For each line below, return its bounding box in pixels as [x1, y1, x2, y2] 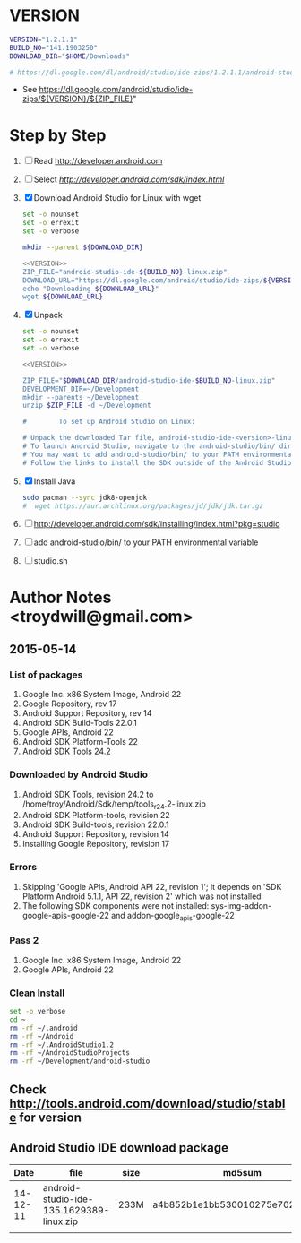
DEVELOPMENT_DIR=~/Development [21, 384, 140, 393]
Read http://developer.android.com [33, 156, 163, 167]
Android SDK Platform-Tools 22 [21, 737, 139, 747]
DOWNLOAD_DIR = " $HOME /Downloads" [9, 51, 130, 61]
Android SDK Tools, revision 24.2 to [21, 789, 154, 799]
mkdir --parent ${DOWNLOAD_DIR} [21, 243, 143, 252]
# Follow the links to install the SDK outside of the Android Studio [21, 458, 292, 467]
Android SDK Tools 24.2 [21, 746, 111, 757]
